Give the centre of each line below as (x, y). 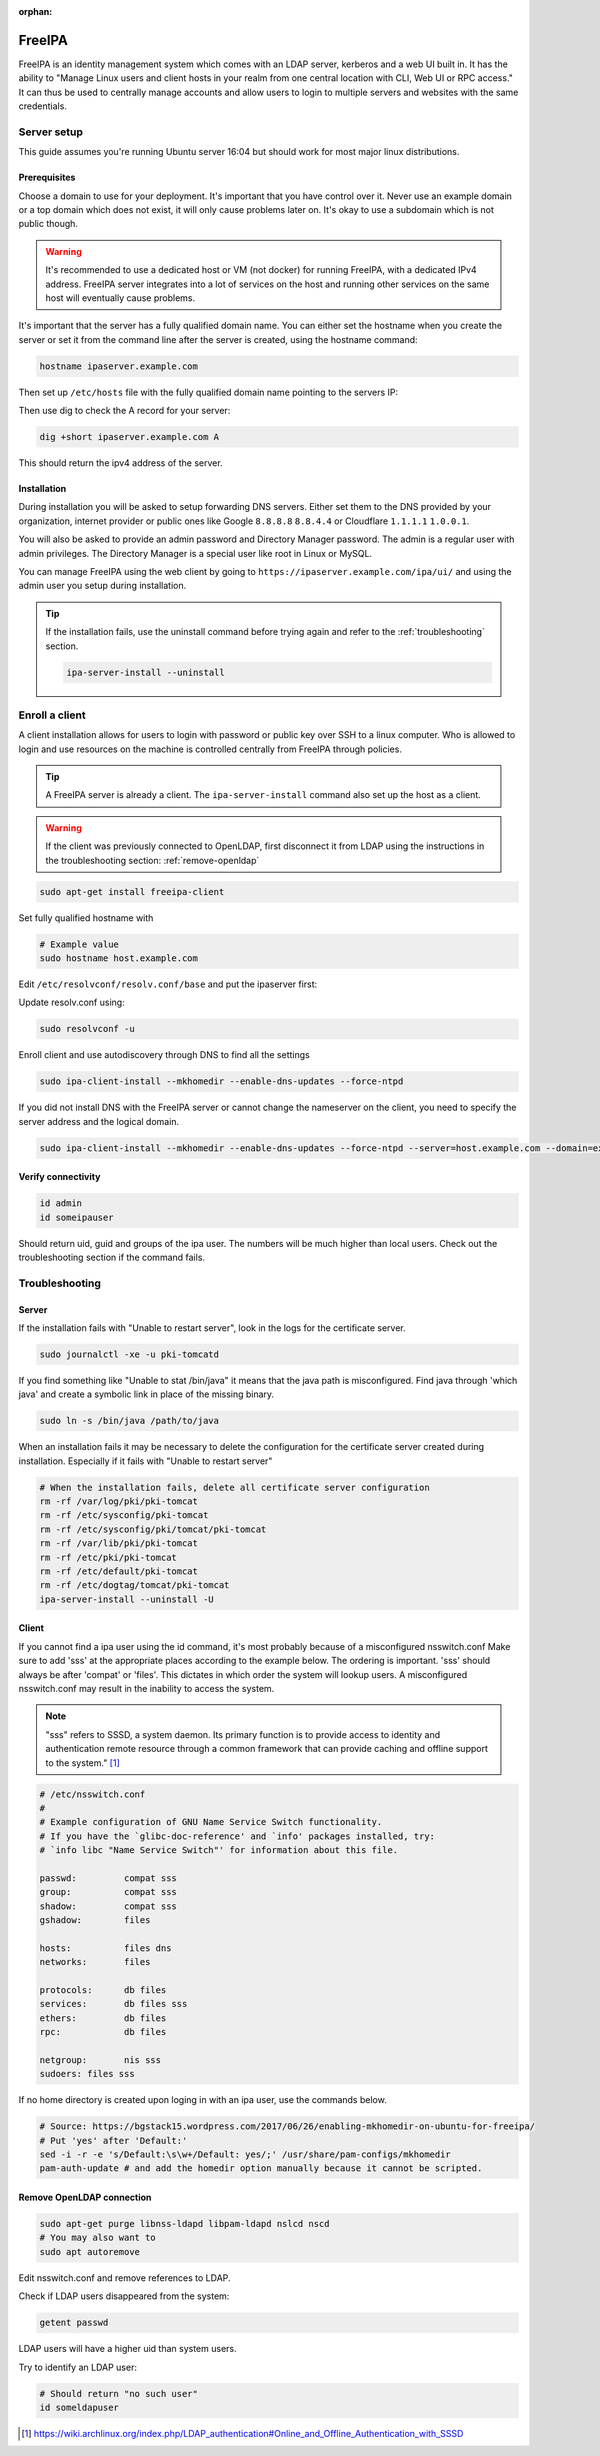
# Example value (79, 944)
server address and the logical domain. (99, 1121)
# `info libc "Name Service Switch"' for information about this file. (219, 1850)
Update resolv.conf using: (71, 1002)
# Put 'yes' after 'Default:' (113, 2140)
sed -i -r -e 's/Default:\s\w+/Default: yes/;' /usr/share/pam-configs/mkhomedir (245, 2154)
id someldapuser (79, 2407)
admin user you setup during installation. (102, 586)
